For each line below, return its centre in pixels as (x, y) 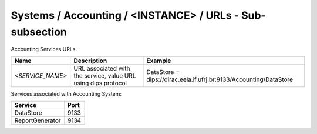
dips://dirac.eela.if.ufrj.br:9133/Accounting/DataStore (220, 79)
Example (159, 61)
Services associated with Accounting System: (66, 93)
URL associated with (102, 68)
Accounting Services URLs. (44, 49)
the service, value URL (105, 75)
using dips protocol (100, 83)
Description (90, 61)
